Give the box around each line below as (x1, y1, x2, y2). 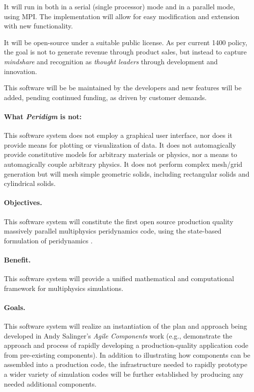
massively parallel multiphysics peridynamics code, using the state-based (4, 226, 222, 236)
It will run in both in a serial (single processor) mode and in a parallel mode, (4, 1, 235, 11)
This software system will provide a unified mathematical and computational (4, 273, 234, 284)
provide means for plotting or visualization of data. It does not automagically (4, 139, 236, 150)
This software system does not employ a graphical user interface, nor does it (4, 130, 232, 140)
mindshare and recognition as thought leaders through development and (4, 56, 218, 66)
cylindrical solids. (4, 178, 56, 188)
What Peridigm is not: (4, 111, 82, 121)
